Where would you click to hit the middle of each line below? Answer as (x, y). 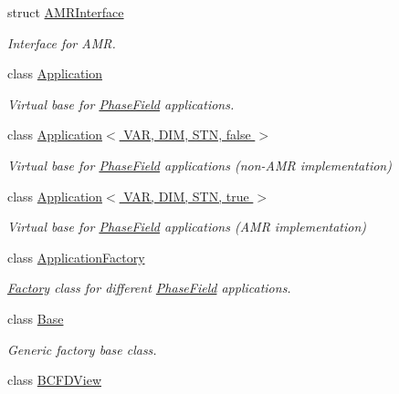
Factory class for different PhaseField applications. (149, 288)
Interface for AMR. (62, 42)
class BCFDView (54, 380)
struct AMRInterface (66, 12)
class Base (36, 318)
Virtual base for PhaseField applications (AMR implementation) (187, 227)
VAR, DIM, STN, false (187, 135)
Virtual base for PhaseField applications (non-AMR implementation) (199, 165)
